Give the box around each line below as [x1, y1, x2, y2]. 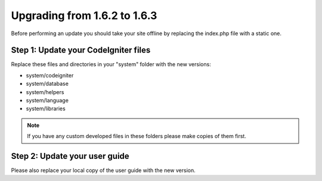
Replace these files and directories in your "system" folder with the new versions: [11, 61, 211, 68]
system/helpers [26, 88, 64, 95]
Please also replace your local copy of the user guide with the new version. [11, 167, 196, 174]
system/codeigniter [26, 71, 74, 79]
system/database [26, 80, 69, 88]
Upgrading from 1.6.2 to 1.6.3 [11, 9, 157, 22]
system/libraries [26, 105, 66, 113]
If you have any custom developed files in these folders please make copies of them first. [27, 133, 247, 140]
